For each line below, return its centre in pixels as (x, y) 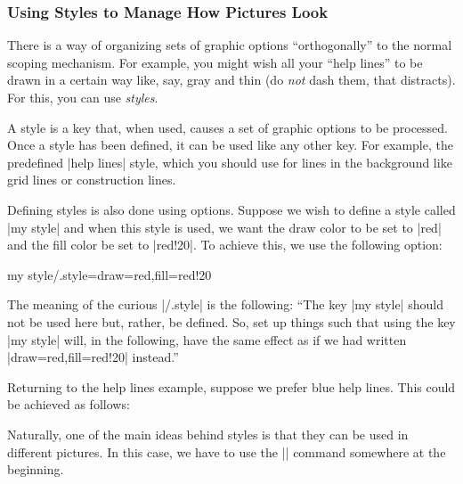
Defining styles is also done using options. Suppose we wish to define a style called (231, 209)
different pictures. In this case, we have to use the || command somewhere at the (227, 451)
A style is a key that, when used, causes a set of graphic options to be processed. (227, 127)
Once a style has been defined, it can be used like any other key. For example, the (230, 145)
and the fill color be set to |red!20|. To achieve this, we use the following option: (225, 245)
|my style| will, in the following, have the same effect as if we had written (207, 339)
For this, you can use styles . (83, 97)
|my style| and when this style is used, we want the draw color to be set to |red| (224, 227)
